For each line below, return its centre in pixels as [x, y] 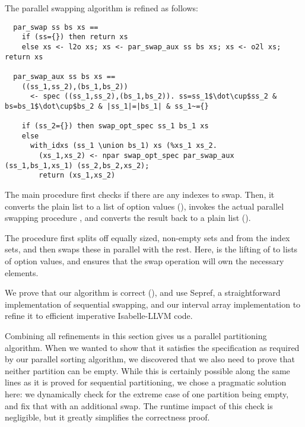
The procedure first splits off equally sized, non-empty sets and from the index [147, 237]
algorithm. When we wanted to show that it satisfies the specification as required [152, 347]
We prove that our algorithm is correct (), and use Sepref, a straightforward [143, 292]
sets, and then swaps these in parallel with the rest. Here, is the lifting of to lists [151, 249]
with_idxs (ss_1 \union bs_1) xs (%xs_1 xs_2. [123, 146]
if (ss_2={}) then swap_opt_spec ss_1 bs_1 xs [115, 126]
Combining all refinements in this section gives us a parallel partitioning [136, 336]
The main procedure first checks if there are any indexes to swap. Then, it [140, 194]
